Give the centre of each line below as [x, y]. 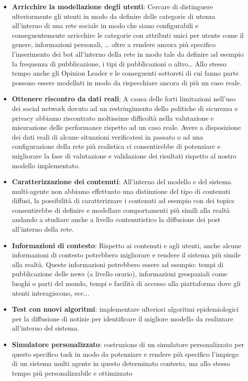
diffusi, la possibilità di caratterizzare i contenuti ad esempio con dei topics [123, 200]
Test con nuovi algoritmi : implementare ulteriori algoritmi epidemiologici [125, 309]
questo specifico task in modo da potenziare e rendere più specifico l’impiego [125, 354]
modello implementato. [46, 165]
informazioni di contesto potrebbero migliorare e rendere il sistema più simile [126, 255]
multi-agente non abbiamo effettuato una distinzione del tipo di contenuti [121, 191]
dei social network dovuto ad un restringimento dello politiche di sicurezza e [125, 108]
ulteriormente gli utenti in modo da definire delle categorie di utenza [114, 16]
